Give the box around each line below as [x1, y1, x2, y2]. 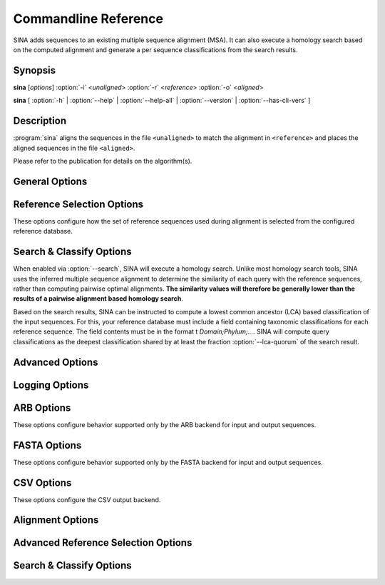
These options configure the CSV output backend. [13, 495, 161, 504]
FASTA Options [13, 439, 82, 451]
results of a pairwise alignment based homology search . [13, 294, 183, 303]
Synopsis [13, 64, 56, 76]
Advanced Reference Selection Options [13, 536, 192, 549]
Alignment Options [13, 514, 99, 526]
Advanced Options [13, 356, 98, 368]
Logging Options [13, 379, 89, 391]
